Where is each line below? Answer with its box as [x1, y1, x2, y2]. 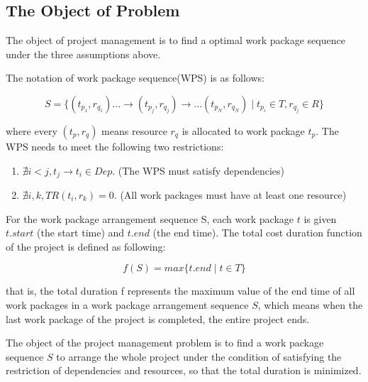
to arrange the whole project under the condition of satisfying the [56, 349, 342, 364]
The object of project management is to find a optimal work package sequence [6, 33, 345, 48]
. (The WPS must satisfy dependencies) [112, 163, 285, 178]
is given [303, 211, 337, 226]
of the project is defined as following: [6, 239, 166, 253]
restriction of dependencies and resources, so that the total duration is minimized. [6, 363, 362, 378]
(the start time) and [37, 225, 125, 240]
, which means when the [257, 298, 363, 312]
